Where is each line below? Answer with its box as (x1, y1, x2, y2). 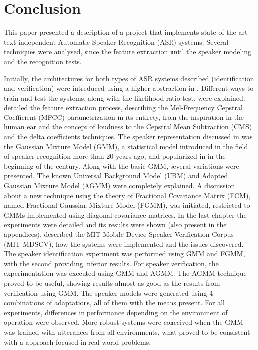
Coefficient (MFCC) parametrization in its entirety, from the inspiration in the (4, 112, 244, 122)
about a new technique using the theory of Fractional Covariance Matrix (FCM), (4, 190, 251, 200)
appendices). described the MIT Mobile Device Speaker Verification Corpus (4, 229, 234, 239)
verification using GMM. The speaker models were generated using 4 (4, 287, 213, 298)
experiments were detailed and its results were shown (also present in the (4, 219, 227, 230)
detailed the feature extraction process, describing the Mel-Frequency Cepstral (4, 102, 243, 113)
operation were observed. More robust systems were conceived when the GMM (4, 317, 243, 327)
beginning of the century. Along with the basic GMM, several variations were (4, 160, 239, 171)
